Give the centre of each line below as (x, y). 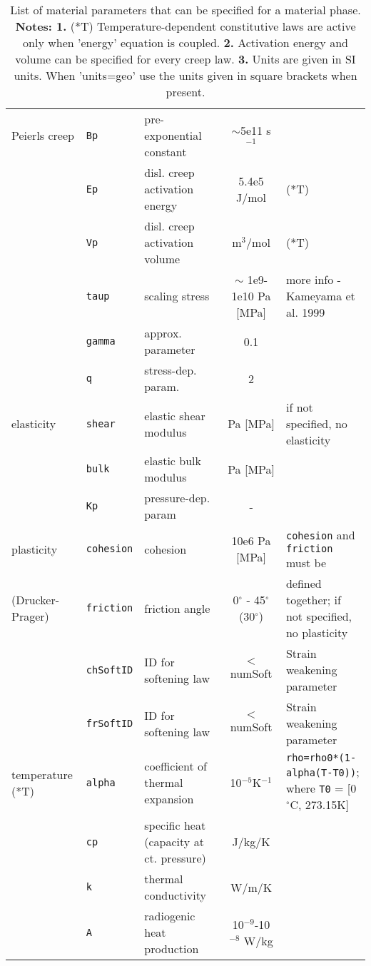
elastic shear (175, 415)
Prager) (30, 616)
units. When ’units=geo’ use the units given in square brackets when (185, 75)
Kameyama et (320, 296)
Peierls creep (43, 135)
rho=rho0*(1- (321, 758)
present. (185, 92)
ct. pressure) (175, 858)
